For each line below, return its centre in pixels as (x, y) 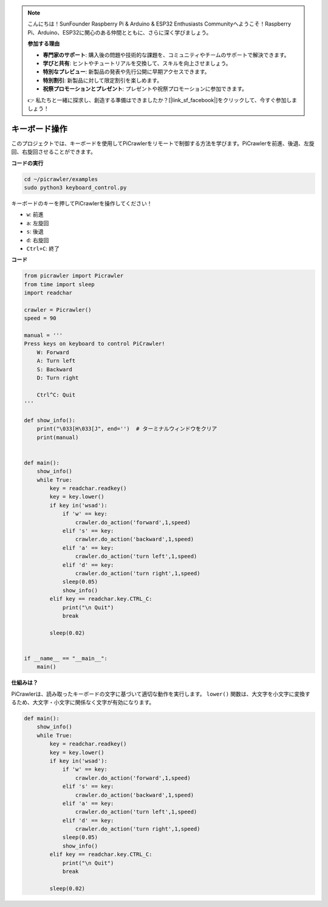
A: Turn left (56, 361)
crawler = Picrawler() (58, 310)
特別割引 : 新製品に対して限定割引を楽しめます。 (103, 80)
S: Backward (55, 369)
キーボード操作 (39, 128)
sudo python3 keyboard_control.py (75, 187)
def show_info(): (50, 420)
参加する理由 (44, 44)
